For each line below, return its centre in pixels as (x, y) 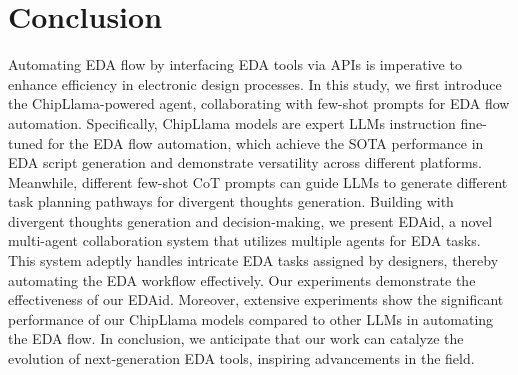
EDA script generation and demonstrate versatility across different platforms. (245, 162)
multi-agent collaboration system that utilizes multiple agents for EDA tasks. (244, 240)
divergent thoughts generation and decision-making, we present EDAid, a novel (250, 220)
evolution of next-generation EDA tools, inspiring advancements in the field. (241, 358)
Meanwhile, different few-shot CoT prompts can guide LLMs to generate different (258, 181)
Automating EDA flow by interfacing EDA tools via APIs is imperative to (235, 64)
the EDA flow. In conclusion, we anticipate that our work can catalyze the (236, 338)
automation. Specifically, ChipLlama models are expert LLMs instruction (232, 122)
